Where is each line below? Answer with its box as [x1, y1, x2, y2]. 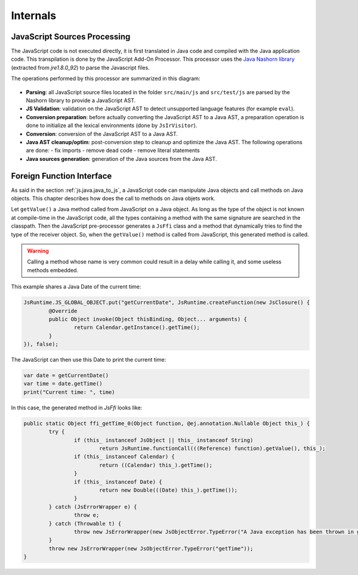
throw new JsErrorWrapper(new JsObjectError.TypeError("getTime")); [48, 545, 254, 552]
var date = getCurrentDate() [23, 372, 109, 379]
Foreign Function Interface [11, 170, 112, 181]
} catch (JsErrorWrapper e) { [48, 503, 137, 510]
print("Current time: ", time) [23, 388, 116, 396]
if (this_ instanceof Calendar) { [73, 453, 175, 460]
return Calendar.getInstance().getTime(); [73, 324, 200, 331]
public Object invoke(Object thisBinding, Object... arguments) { [48, 316, 248, 322]
